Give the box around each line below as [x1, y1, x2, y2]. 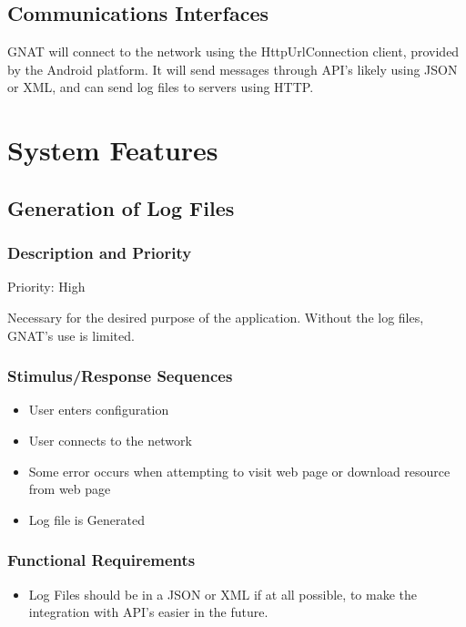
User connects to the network [28, 430, 192, 449]
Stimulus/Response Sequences [7, 365, 233, 387]
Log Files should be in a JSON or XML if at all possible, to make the [28, 584, 417, 603]
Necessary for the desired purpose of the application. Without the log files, [7, 307, 424, 326]
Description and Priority [7, 242, 192, 264]
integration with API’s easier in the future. [28, 602, 268, 622]
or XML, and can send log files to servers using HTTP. [7, 77, 314, 97]
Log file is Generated [28, 509, 145, 529]
